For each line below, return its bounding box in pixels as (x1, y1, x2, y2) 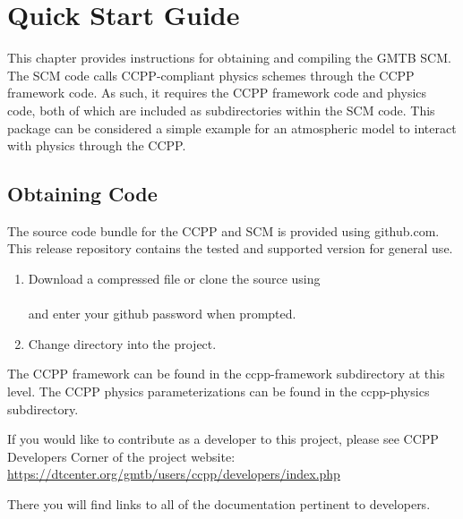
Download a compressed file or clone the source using (28, 269, 321, 288)
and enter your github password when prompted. (28, 304, 296, 323)
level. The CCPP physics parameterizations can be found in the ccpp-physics (7, 382, 430, 401)
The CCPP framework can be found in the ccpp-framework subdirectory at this (7, 364, 445, 383)
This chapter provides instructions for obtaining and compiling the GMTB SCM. (7, 48, 451, 67)
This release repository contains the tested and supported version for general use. (7, 239, 453, 258)
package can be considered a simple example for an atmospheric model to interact (7, 118, 457, 137)
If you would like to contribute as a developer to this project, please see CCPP (7, 430, 439, 448)
